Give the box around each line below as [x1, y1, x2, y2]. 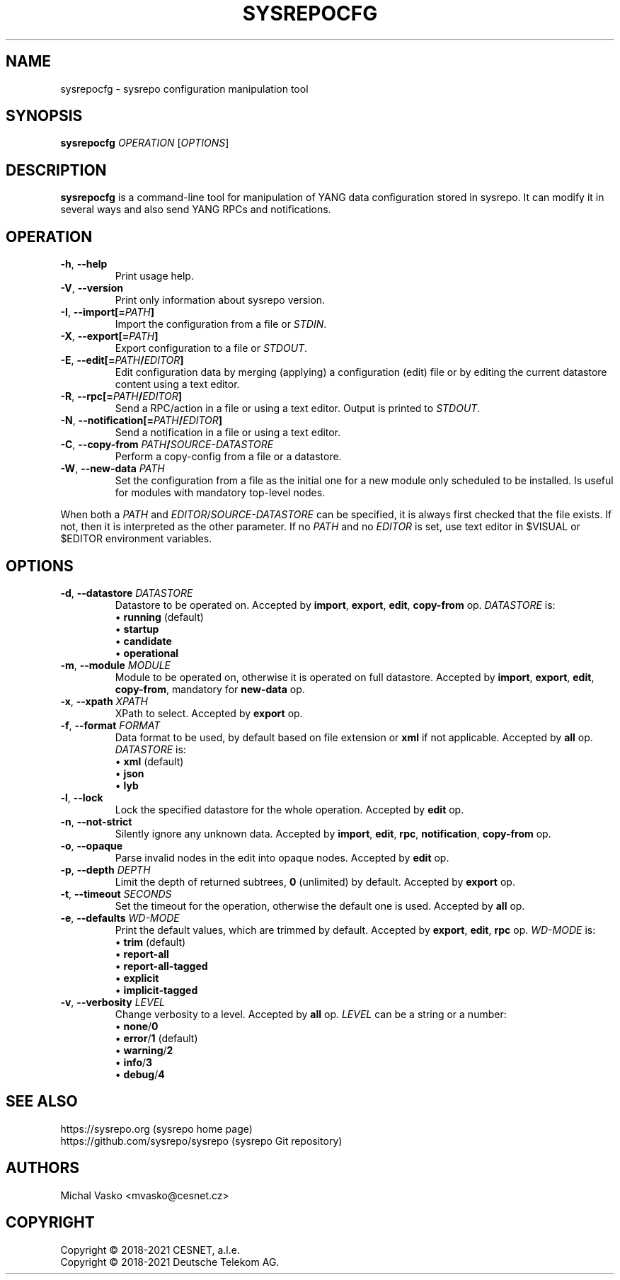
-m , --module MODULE [60, 658, 171, 671]
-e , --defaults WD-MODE [60, 911, 180, 924]
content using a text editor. [115, 378, 240, 391]
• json [115, 767, 144, 779]
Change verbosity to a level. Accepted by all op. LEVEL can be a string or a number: [115, 1007, 507, 1020]
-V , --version [60, 282, 123, 295]
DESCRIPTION [6, 161, 107, 179]
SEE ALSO [6, 1092, 78, 1111]
